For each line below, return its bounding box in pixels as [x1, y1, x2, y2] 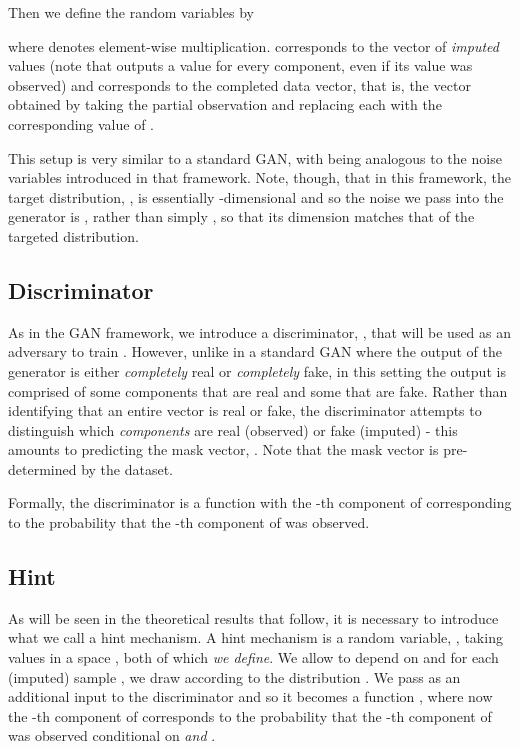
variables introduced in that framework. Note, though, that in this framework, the [8, 167, 511, 188]
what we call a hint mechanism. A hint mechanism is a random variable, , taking [8, 627, 503, 648]
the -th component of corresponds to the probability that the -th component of [8, 705, 492, 726]
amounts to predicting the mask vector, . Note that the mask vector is [8, 439, 439, 460]
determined [8, 458, 77, 479]
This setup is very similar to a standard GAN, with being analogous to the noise [8, 147, 502, 168]
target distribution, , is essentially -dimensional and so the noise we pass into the [8, 186, 504, 207]
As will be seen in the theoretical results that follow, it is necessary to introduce [8, 607, 499, 628]
